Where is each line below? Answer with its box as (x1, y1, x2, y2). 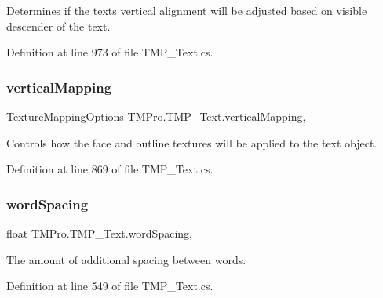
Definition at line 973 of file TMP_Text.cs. (6, 44, 213, 60)
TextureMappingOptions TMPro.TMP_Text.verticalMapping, (6, 108, 306, 124)
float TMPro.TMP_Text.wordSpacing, (6, 225, 192, 241)
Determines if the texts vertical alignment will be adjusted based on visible (6, 2, 367, 18)
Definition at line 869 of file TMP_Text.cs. (6, 161, 213, 177)
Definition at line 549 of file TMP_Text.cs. (6, 278, 213, 294)
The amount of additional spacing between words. (6, 251, 246, 267)
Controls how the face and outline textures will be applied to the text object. (6, 134, 378, 151)
